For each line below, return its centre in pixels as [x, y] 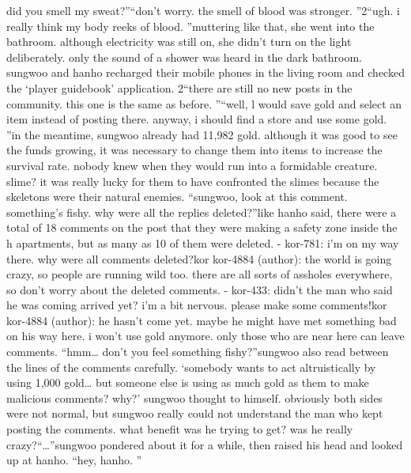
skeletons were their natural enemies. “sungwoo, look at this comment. [177, 197]
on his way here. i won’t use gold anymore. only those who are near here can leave [205, 336]
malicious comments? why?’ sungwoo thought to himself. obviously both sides [195, 397]
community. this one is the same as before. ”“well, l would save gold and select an [204, 103]
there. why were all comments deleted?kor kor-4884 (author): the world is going [199, 258]
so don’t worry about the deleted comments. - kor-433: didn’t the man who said [200, 289]
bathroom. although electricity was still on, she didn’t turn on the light [179, 42]
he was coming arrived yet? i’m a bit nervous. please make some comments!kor [197, 305]
